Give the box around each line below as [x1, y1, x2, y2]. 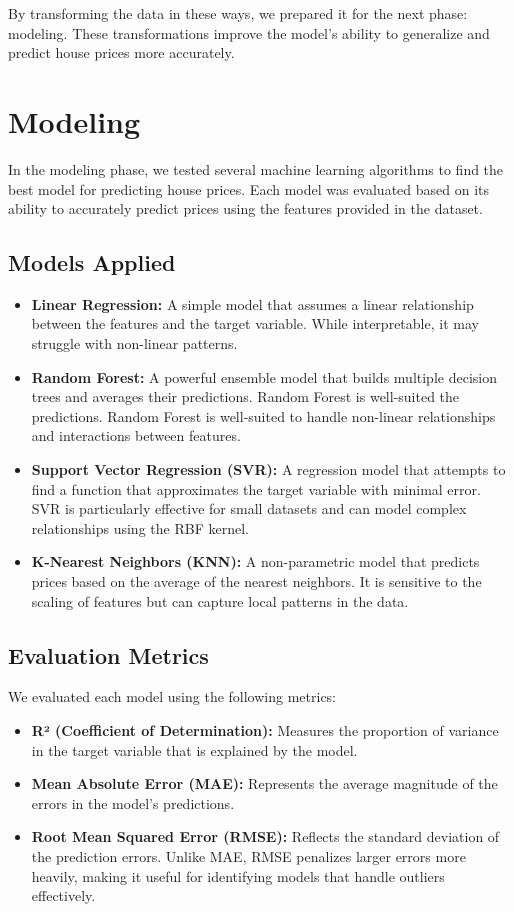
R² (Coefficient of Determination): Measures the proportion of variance [31, 720, 499, 740]
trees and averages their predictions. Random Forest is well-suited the [31, 386, 460, 407]
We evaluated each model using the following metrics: [8, 686, 337, 707]
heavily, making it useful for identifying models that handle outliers [31, 865, 445, 886]
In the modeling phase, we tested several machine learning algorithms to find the [8, 158, 504, 179]
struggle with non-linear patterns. [31, 333, 238, 354]
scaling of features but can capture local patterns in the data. [31, 590, 409, 611]
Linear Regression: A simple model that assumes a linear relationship [31, 293, 474, 314]
